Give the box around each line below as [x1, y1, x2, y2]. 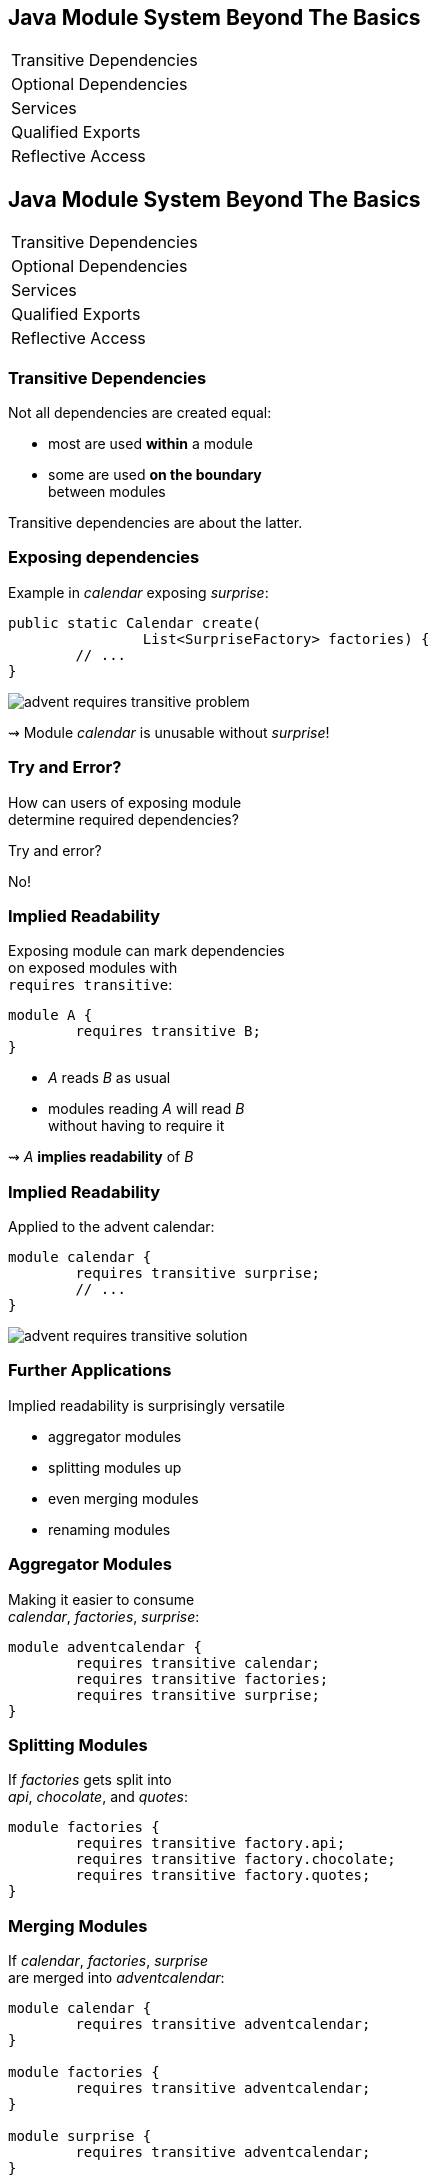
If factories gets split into [8, 1771, 172, 1789]
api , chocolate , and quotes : [8, 1788, 188, 1806]
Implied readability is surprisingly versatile [8, 1396, 286, 1414]
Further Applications [8, 1360, 172, 1381]
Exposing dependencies [8, 547, 200, 568]
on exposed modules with [8, 959, 178, 977]
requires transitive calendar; [75, 1654, 320, 1671]
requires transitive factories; [75, 1670, 329, 1687]
